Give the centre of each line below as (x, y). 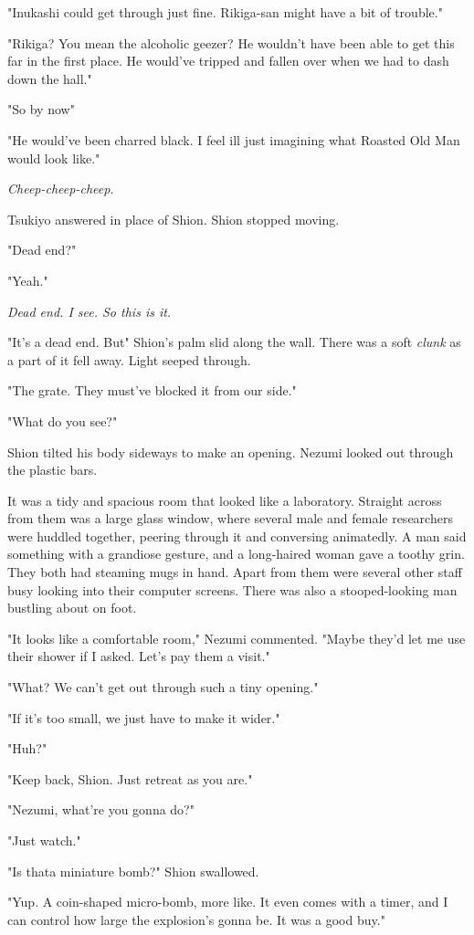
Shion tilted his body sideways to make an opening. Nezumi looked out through (231, 452)
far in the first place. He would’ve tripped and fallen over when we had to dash (228, 61)
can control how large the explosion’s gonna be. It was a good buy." (196, 919)
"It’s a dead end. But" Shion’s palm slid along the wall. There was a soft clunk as (234, 342)
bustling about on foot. (72, 608)
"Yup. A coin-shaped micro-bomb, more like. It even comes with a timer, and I (228, 902)
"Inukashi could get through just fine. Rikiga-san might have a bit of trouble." (225, 12)
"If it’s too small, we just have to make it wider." (144, 717)
